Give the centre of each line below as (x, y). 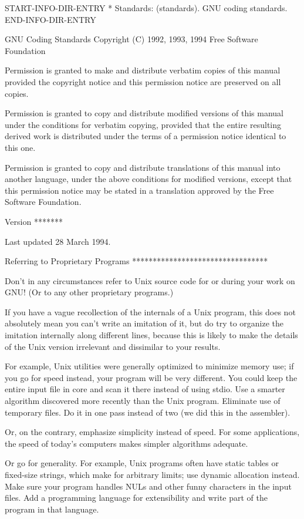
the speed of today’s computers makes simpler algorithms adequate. (126, 443)
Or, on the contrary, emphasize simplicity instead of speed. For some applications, (152, 432)
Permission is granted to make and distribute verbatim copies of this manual (143, 70)
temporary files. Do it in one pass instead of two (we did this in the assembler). (148, 412)
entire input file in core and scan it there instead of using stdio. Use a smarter (145, 389)
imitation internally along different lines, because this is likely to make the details (151, 335)
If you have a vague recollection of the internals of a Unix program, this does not (150, 311)
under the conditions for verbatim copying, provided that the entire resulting (143, 124)
